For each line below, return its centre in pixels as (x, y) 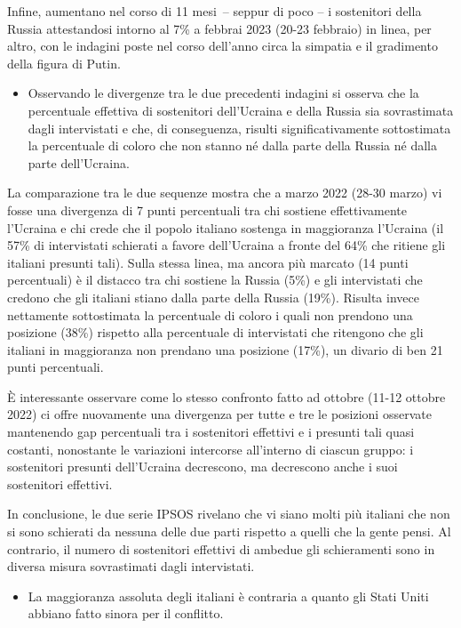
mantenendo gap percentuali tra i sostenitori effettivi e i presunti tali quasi (211, 432)
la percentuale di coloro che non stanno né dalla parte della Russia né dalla (233, 145)
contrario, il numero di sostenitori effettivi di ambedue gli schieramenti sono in (221, 548)
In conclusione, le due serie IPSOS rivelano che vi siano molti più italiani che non (229, 514)
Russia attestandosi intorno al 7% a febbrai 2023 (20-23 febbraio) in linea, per (219, 28)
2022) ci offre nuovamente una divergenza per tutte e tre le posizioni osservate (219, 414)
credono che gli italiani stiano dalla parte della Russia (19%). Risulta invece (213, 297)
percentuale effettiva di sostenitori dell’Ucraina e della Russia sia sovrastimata (241, 110)
